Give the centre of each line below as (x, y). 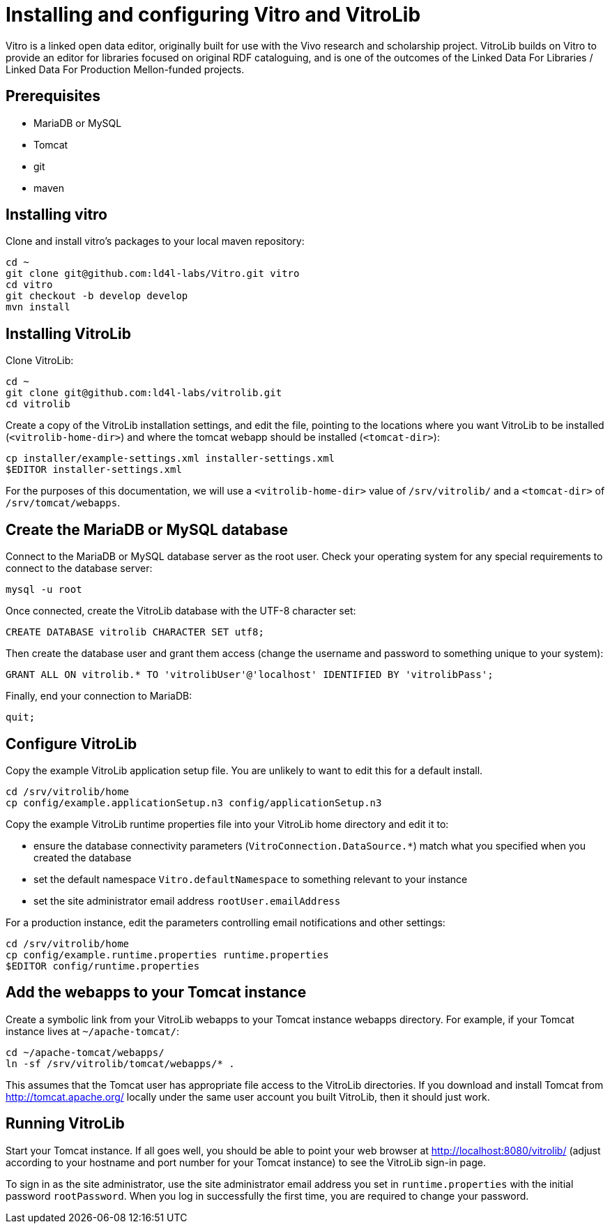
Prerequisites (53, 96)
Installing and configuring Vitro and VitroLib (213, 15)
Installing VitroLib (68, 333)
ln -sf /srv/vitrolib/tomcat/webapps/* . (120, 1063)
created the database (83, 857)
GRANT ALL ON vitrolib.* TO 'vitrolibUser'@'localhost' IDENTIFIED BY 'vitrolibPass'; (250, 675)
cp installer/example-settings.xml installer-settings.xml (170, 459)
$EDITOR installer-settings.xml (94, 470)
